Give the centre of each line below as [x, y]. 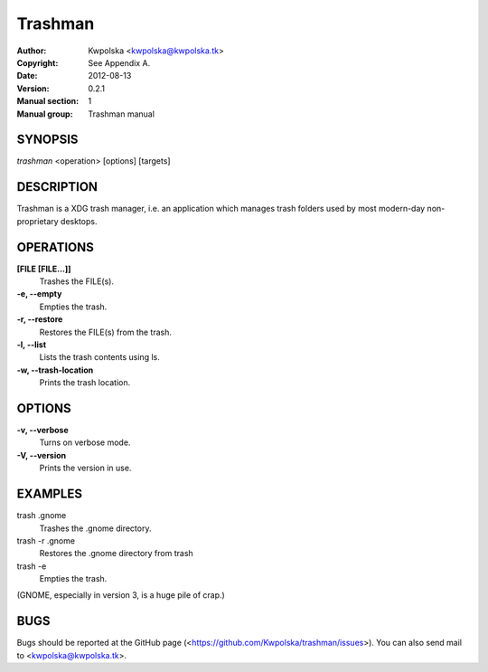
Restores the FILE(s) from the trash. [105, 332]
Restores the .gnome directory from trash [116, 554]
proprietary [38, 221]
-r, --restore [40, 319]
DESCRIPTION [57, 187]
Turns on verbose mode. [85, 442]
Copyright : [38, 62]
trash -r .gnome [46, 540]
